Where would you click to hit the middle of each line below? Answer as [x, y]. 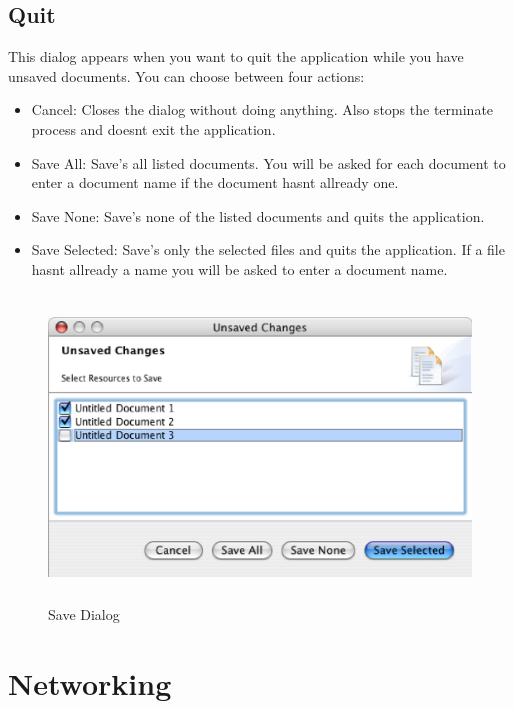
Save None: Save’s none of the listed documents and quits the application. [258, 215]
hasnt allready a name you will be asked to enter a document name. [239, 268]
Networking [90, 683]
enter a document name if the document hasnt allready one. [215, 182]
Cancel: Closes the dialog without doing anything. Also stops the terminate [262, 109]
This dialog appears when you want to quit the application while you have [236, 56]
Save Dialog [84, 614]
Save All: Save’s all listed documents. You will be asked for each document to [268, 162]
